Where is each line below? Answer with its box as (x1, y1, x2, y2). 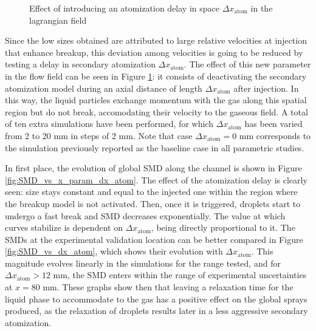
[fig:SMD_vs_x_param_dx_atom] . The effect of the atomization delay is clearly (5, 173, 307, 186)
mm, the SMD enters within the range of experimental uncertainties (53, 268, 307, 281)
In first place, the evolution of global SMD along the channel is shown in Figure (5, 162, 302, 174)
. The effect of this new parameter (184, 58, 311, 70)
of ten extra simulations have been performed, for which (5, 117, 213, 130)
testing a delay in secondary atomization (5, 58, 156, 70)
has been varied (244, 117, 303, 130)
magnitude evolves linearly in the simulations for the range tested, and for (5, 256, 281, 269)
